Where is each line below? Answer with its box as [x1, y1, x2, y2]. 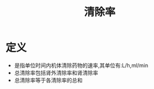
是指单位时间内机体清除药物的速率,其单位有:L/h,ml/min [14, 62, 149, 69]
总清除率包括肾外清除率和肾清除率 [14, 69, 98, 76]
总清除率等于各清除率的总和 [14, 77, 83, 84]
